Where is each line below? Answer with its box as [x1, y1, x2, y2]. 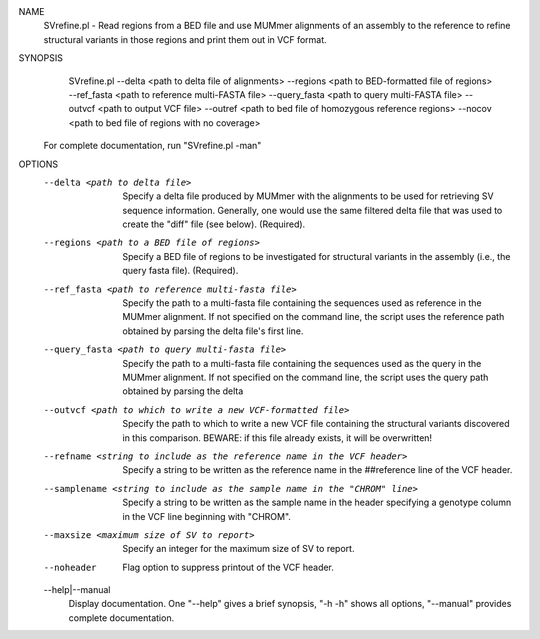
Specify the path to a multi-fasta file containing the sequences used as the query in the [122, 357, 482, 369]
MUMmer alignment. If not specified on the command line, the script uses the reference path [122, 311, 505, 323]
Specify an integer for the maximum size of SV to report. [122, 543, 355, 555]
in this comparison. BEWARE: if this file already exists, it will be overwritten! [122, 431, 433, 444]
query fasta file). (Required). [122, 265, 239, 277]
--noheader [43, 561, 97, 573]
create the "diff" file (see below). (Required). [122, 218, 306, 230]
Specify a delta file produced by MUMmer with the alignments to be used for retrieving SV [122, 190, 494, 202]
